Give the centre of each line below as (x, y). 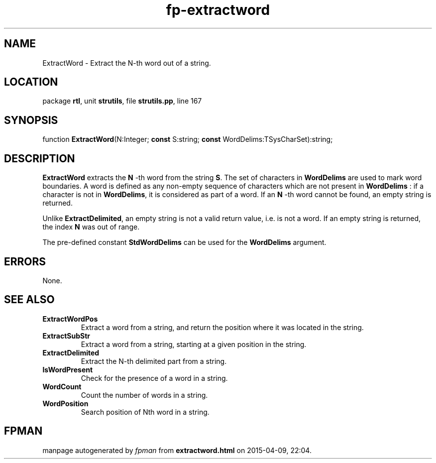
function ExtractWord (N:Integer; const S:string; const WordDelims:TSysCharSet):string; (188, 139)
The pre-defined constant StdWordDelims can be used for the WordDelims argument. (184, 242)
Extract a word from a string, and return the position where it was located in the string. (222, 327)
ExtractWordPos (70, 319)
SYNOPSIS (31, 120)
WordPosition (65, 403)
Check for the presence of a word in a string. (154, 378)
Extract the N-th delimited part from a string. (154, 361)
